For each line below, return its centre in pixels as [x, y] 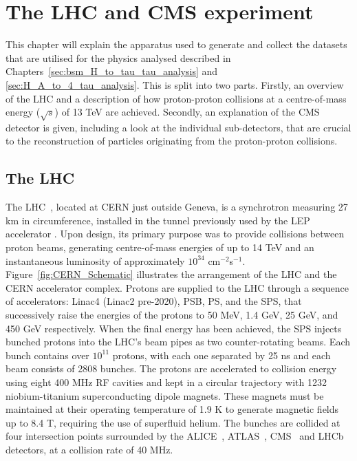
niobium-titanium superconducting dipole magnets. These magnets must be [165, 395]
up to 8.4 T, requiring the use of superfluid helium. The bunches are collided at [173, 422]
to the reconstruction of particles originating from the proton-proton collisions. [172, 141]
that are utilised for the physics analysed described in [118, 57]
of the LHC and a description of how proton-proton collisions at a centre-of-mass [176, 98]
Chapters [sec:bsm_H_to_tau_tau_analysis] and [112, 71]
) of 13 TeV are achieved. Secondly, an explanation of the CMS [187, 112]
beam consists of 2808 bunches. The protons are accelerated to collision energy [171, 368]
